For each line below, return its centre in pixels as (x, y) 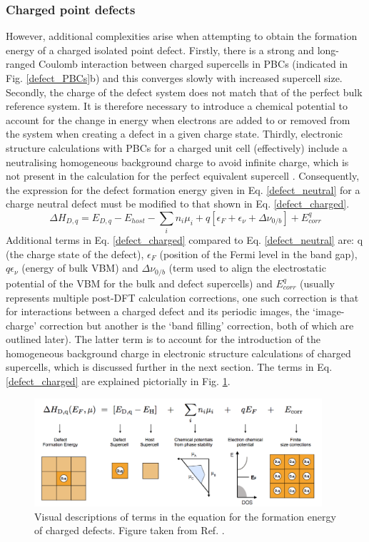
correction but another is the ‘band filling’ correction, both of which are (197, 325)
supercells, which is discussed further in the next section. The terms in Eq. (169, 367)
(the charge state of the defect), (75, 254)
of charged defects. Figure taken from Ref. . (130, 530)
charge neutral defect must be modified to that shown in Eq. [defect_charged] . (178, 204)
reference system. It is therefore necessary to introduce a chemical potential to (177, 106)
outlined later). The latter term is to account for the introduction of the (163, 339)
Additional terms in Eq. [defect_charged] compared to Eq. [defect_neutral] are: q (184, 240)
